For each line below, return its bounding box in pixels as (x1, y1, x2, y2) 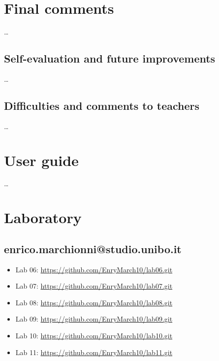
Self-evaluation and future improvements (4, 51, 216, 66)
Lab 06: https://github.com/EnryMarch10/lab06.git (15, 264, 173, 274)
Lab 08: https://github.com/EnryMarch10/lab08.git (15, 297, 173, 307)
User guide (4, 150, 79, 170)
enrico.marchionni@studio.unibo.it (4, 241, 182, 256)
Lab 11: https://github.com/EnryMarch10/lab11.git (15, 347, 173, 357)
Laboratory (4, 207, 82, 228)
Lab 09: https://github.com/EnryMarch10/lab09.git (15, 314, 173, 324)
